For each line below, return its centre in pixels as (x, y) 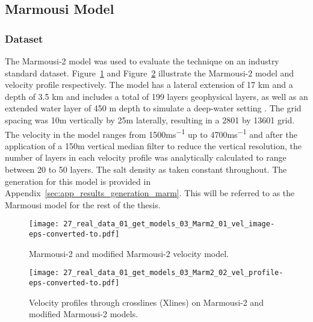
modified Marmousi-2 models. (84, 314)
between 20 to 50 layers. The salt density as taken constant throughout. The (146, 169)
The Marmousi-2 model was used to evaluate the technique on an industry (142, 61)
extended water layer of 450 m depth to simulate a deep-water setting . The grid (153, 108)
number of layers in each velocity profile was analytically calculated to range (146, 157)
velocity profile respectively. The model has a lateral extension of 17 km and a (149, 85)
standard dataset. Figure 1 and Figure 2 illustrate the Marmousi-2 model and (150, 73)
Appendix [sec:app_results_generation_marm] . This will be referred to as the (150, 193)
